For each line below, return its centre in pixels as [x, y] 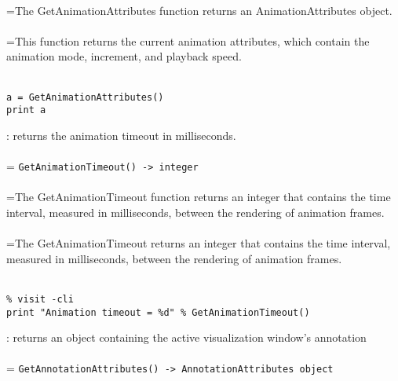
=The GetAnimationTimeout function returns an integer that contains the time [199, 197]
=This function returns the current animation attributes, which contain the [188, 40]
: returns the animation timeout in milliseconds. [121, 135]
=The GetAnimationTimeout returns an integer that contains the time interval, [199, 243]
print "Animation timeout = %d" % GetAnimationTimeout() [158, 312]
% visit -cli [40, 299]
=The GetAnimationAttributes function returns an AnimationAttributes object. [199, 10]
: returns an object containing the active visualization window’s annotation [186, 337]
